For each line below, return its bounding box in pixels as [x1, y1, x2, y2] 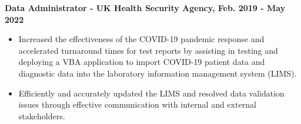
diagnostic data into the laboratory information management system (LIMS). [18, 67, 297, 79]
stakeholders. [18, 109, 65, 122]
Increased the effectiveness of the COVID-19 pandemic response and [18, 33, 265, 45]
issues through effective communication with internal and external [18, 98, 256, 111]
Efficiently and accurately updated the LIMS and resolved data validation [18, 87, 285, 99]
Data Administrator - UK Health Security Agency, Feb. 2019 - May [5, 2, 286, 13]
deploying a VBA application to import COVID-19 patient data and [18, 56, 265, 68]
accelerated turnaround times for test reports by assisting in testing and [18, 44, 278, 56]
